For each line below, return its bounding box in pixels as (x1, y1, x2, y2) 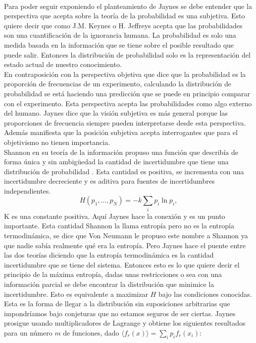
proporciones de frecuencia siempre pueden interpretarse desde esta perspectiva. (4, 117, 246, 128)
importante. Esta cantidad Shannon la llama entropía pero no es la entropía (4, 220, 234, 231)
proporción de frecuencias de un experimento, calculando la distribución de (4, 78, 231, 89)
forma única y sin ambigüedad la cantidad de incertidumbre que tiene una (4, 156, 229, 167)
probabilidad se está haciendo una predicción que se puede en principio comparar (4, 88, 251, 98)
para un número (4, 327, 52, 338)
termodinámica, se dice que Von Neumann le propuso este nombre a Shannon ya (4, 230, 248, 240)
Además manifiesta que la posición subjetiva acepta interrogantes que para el (4, 127, 238, 137)
